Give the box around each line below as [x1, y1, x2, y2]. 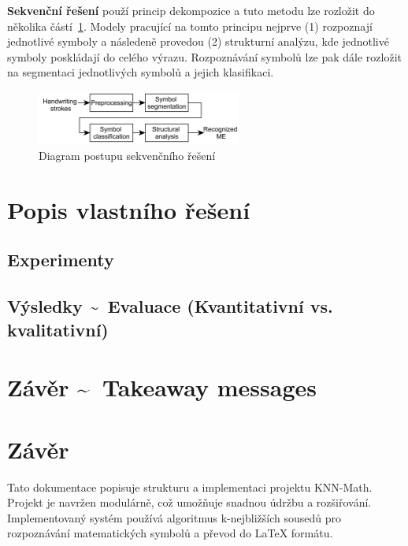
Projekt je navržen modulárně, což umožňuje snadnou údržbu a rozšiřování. [7, 494, 372, 511]
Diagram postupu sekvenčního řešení [39, 147, 216, 164]
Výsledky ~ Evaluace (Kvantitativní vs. [7, 294, 333, 318]
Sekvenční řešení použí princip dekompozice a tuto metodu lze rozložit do [7, 2, 375, 18]
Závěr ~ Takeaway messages [7, 371, 317, 403]
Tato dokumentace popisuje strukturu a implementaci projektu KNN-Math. [7, 478, 373, 495]
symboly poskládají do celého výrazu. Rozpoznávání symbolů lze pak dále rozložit [7, 48, 402, 65]
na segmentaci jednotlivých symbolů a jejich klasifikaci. [7, 64, 274, 80]
